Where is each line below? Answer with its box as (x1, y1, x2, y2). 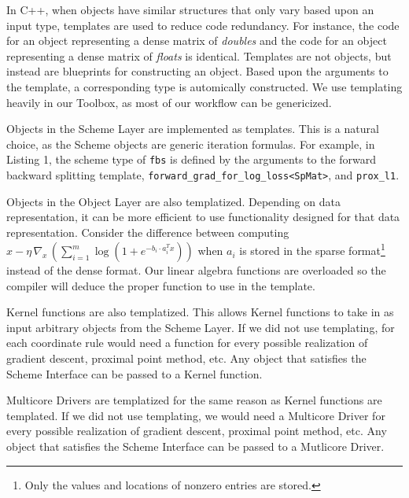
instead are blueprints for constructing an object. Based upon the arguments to (6, 63, 389, 79)
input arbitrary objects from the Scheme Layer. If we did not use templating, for (6, 319, 395, 335)
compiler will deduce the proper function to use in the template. (6, 277, 315, 293)
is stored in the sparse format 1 (239, 240, 385, 259)
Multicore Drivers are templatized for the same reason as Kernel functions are (6, 392, 382, 408)
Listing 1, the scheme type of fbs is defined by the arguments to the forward (6, 151, 377, 168)
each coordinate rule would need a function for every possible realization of (6, 334, 368, 351)
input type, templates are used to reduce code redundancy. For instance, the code (6, 17, 400, 33)
